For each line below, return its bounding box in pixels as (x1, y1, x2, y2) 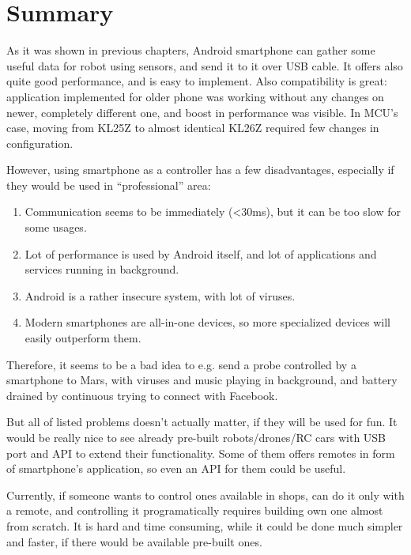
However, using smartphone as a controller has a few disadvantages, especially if (6, 161, 394, 178)
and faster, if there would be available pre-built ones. (6, 533, 262, 549)
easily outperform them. (25, 330, 141, 346)
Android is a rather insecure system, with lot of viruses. (25, 287, 296, 304)
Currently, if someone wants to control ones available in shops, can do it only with (6, 486, 405, 503)
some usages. (25, 219, 87, 236)
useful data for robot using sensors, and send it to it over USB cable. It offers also (6, 57, 403, 74)
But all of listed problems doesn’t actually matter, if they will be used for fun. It (6, 413, 398, 430)
